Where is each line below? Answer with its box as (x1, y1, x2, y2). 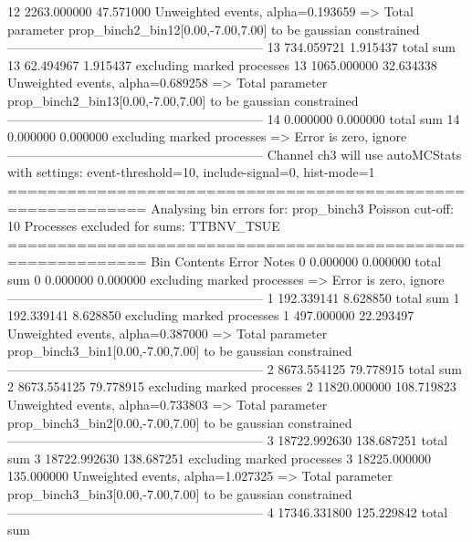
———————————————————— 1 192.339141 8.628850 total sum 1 (7, 287, 460, 307)
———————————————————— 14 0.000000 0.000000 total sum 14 (7, 109, 460, 128)
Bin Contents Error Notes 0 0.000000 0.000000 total (151, 252, 442, 271)
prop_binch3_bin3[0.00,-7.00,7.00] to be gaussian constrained (7, 485, 352, 504)
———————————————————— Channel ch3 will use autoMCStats (7, 144, 462, 163)
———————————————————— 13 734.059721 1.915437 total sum (7, 37, 456, 57)
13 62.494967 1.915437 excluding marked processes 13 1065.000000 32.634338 (7, 55, 437, 74)
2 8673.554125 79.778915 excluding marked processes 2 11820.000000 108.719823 (7, 377, 456, 396)
